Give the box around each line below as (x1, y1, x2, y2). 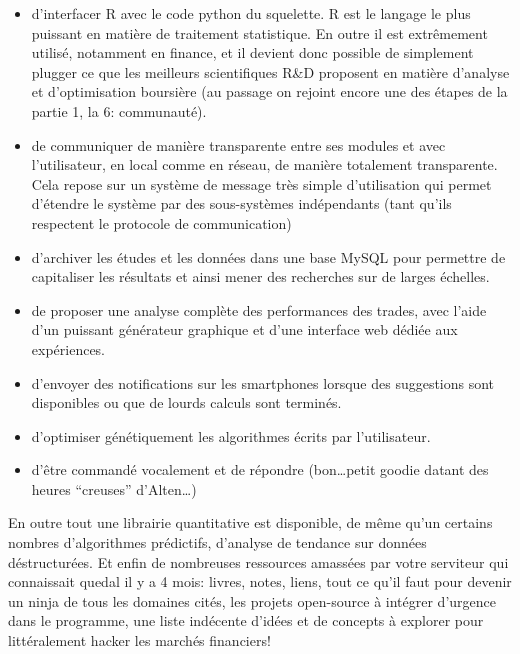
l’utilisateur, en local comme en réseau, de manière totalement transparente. (31, 154, 498, 175)
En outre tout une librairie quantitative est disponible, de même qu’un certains (8, 512, 493, 533)
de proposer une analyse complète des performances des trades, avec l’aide (31, 299, 487, 320)
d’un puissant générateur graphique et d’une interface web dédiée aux (31, 319, 458, 340)
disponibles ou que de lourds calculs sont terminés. (31, 392, 342, 413)
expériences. (31, 338, 106, 359)
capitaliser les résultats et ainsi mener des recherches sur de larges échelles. (31, 266, 490, 287)
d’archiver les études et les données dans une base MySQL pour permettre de (31, 246, 506, 267)
